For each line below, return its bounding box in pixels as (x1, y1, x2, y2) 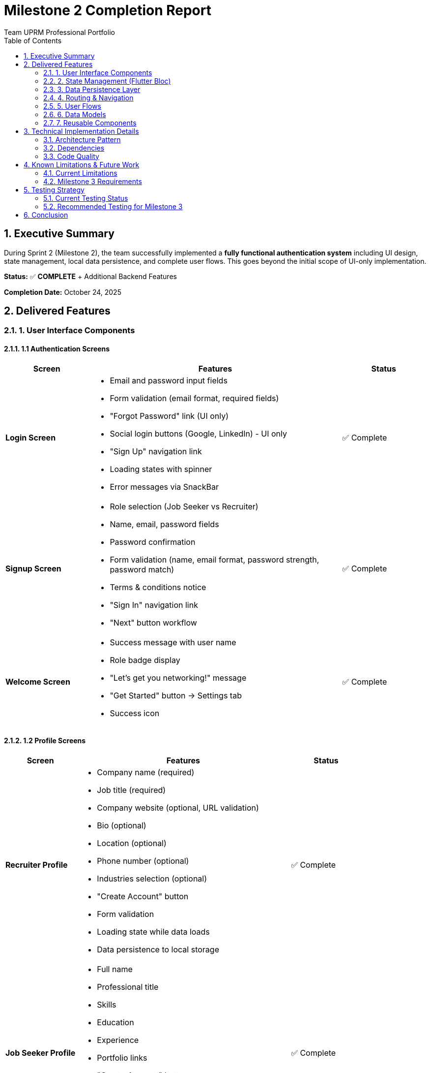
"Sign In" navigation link (110, 600, 198, 610)
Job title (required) (97, 785, 166, 795)
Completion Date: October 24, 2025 (4, 287, 121, 296)
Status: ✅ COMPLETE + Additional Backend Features (4, 272, 177, 281)
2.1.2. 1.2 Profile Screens (4, 736, 86, 745)
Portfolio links (97, 1052, 147, 1063)
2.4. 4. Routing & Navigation (43, 93, 134, 102)
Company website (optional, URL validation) (97, 802, 259, 813)
